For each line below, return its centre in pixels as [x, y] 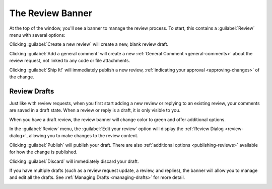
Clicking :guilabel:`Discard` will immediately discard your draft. [74, 161]
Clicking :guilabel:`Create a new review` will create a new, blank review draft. [89, 44]
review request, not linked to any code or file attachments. [70, 61]
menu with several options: [37, 35]
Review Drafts [32, 91]
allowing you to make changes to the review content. [83, 136]
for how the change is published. [43, 152]
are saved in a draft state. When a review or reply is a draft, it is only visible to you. [95, 110]
